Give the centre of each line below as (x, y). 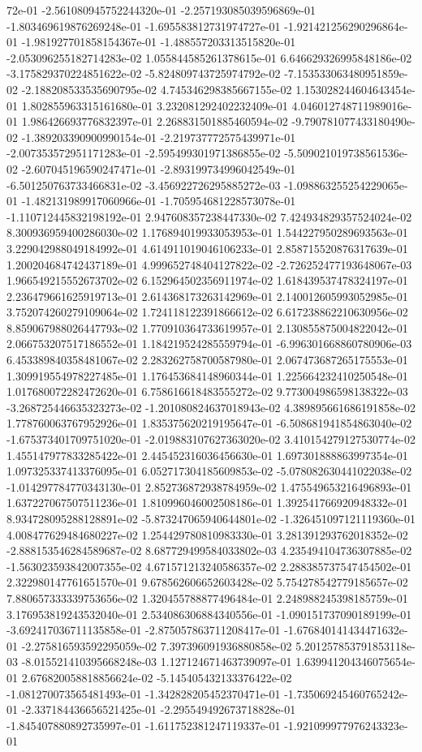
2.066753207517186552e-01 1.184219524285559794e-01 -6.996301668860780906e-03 (209, 344)
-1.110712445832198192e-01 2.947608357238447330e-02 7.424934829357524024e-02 (209, 216)
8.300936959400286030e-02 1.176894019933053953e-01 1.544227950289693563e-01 (207, 232)
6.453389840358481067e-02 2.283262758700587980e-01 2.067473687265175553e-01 (207, 360)
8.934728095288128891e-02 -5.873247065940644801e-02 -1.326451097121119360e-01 (211, 518)
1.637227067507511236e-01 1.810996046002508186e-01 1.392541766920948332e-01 (207, 503)
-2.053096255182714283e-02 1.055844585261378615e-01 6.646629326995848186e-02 (209, 57)
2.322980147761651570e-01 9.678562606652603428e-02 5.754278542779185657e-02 (207, 582)
